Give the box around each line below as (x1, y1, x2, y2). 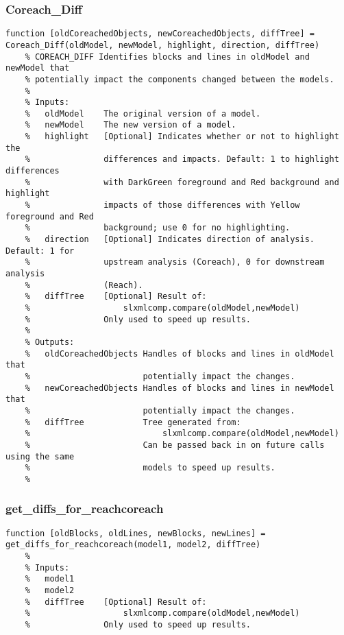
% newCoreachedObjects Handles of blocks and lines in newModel (25, 383, 334, 393)
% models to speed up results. (25, 463, 275, 473)
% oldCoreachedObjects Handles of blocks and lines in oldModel (25, 348, 334, 359)
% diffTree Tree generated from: (25, 417, 241, 427)
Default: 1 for (5, 245, 75, 256)
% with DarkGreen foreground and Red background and (25, 177, 339, 187)
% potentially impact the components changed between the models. (25, 74, 334, 84)
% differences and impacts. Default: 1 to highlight (25, 154, 339, 165)
